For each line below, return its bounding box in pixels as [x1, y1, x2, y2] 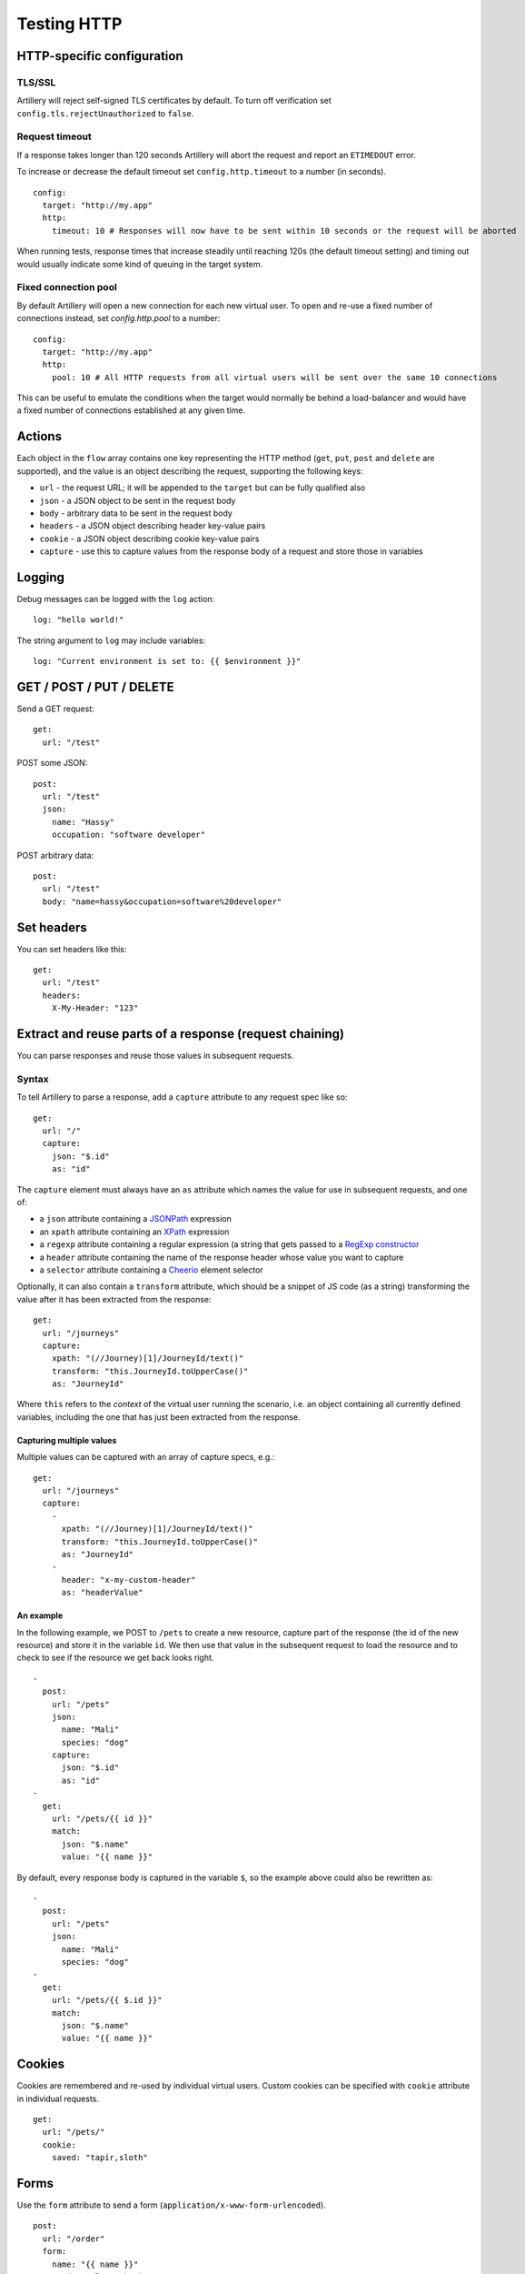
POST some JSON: [16, 758, 88, 769]
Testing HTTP [16, 14, 123, 34]
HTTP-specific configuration [16, 48, 183, 64]
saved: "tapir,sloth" [51, 2152, 149, 2163]
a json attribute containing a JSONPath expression [39, 1213, 232, 1224]
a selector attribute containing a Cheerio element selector [39, 1264, 263, 1275]
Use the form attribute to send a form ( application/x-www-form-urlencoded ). [16, 2199, 326, 2210]
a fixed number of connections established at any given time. [16, 405, 245, 416]
